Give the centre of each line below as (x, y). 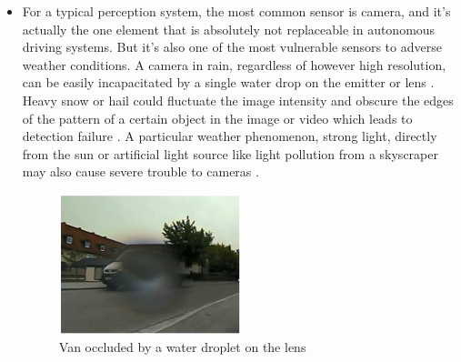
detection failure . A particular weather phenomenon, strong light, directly (230, 136)
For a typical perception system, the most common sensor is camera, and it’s (236, 11)
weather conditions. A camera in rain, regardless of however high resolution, (234, 64)
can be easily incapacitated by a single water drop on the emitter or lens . (228, 82)
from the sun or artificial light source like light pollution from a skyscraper (230, 153)
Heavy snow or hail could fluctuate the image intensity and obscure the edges (238, 100)
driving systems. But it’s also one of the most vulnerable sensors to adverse (232, 47)
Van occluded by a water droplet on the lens (182, 347)
